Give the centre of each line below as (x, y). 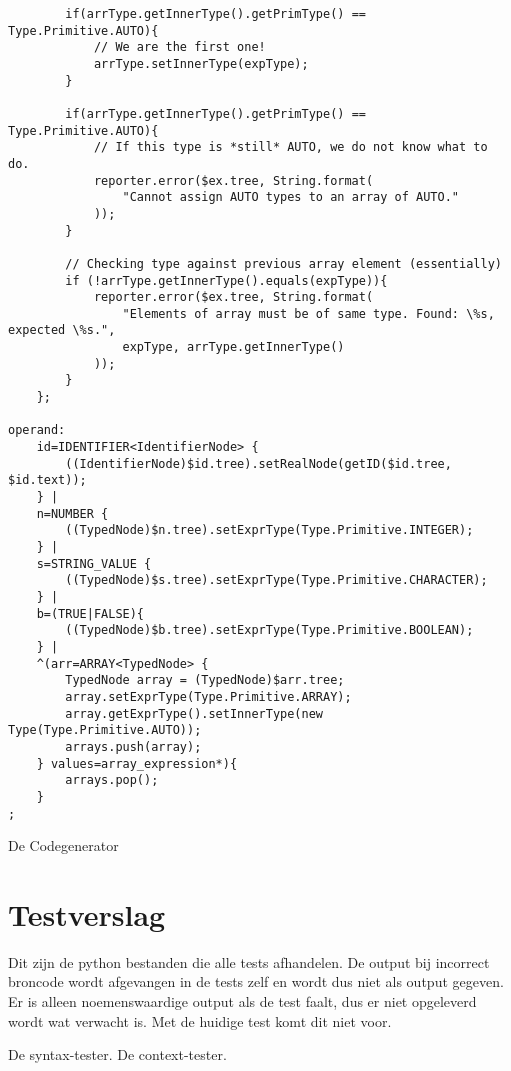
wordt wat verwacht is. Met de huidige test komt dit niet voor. (200, 1020)
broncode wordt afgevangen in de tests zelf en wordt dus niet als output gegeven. (256, 981)
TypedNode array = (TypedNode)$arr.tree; (205, 680)
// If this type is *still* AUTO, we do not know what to (290, 147)
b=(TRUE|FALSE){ (90, 613)
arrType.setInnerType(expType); (201, 63)
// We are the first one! (179, 47)
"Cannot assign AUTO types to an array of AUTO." (291, 197)
